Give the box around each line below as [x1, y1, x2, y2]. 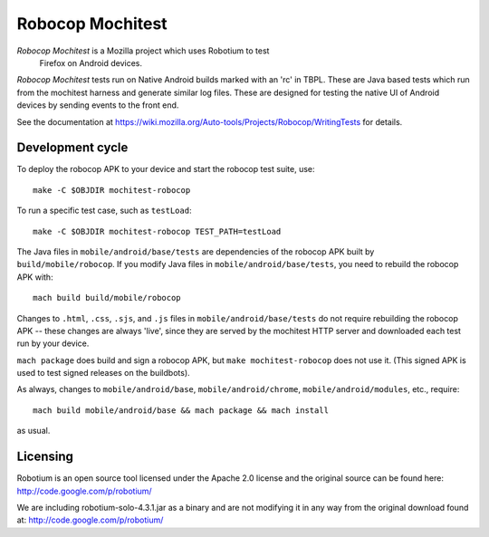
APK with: [16, 272, 53, 283]
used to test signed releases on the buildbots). [16, 368, 190, 379]
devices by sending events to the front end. [16, 100, 179, 110]
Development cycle [16, 140, 129, 156]
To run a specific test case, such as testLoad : [16, 205, 192, 216]
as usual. [16, 426, 51, 436]
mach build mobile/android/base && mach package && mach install [33, 405, 330, 416]
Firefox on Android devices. [39, 57, 143, 68]
